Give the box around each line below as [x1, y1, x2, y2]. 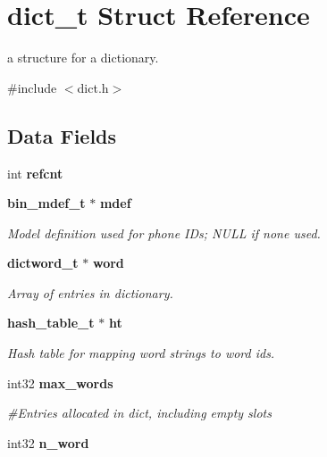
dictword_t [7, 253, 79, 272]
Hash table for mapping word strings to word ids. [7, 344, 275, 362]
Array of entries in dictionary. [7, 283, 173, 302]
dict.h [77, 78, 109, 96]
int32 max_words [7, 373, 113, 392]
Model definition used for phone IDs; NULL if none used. [7, 223, 321, 242]
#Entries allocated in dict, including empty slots [7, 403, 272, 422]
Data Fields [7, 121, 117, 149]
